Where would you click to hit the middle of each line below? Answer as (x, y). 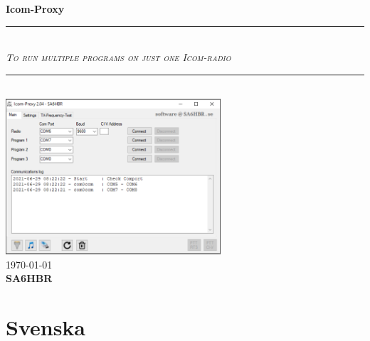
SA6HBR (29, 278)
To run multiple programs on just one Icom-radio (118, 57)
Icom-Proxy (35, 9)
